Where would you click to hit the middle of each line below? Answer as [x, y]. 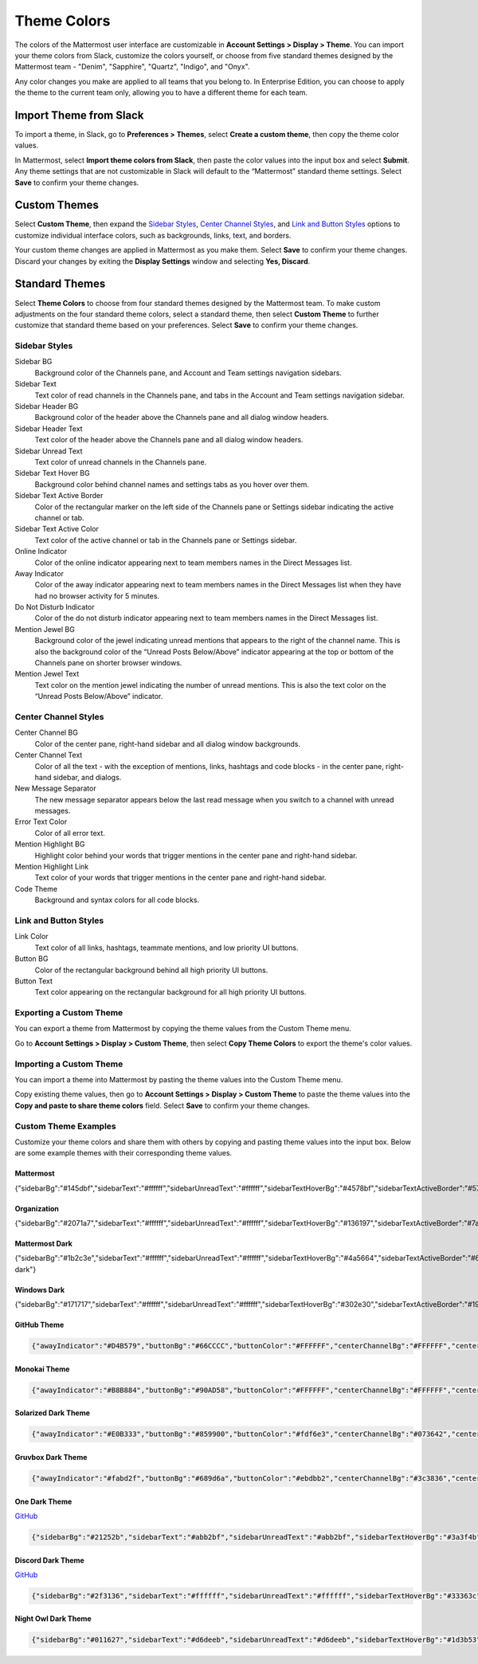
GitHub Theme [39, 1325]
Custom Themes [57, 205]
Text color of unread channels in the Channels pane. [121, 462]
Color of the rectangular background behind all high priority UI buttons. [151, 970]
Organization [37, 1208]
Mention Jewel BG [45, 629]
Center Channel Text [49, 755]
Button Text [34, 981]
